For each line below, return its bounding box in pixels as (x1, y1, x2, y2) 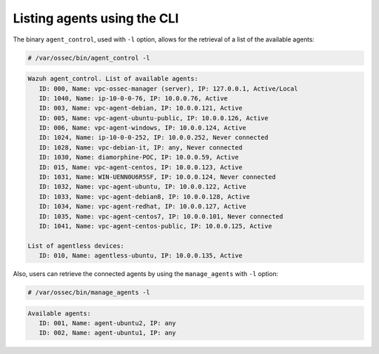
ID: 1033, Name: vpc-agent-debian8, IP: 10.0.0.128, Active (39, 192, 251, 200)
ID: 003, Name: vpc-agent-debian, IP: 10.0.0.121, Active (39, 104, 243, 112)
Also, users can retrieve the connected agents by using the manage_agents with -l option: (13, 270, 279, 278)
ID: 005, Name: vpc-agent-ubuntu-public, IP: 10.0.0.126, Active (39, 114, 269, 122)
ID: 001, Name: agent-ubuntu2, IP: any (39, 320, 176, 327)
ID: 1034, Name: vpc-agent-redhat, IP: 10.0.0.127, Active (39, 202, 246, 211)
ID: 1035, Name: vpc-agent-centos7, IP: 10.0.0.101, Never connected (39, 212, 284, 221)
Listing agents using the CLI (13, 11, 179, 26)
